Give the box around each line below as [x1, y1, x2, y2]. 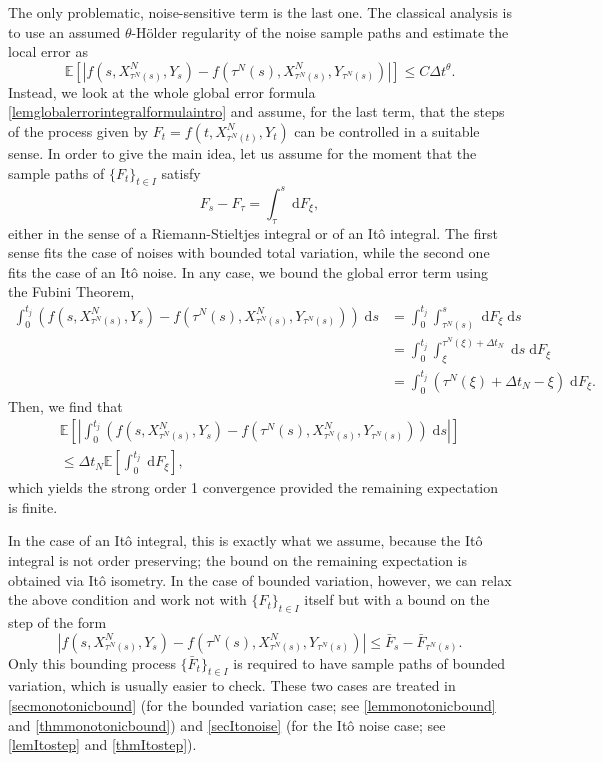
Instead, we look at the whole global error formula [8, 81, 316, 102]
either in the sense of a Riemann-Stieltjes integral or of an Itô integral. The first [8, 222, 498, 243]
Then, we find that [8, 395, 123, 416]
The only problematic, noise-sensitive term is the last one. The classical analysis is [8, 2, 512, 22]
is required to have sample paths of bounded [233, 652, 506, 673]
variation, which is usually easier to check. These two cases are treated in [8, 675, 456, 696]
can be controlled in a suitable [294, 120, 480, 141]
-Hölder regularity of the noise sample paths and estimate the [131, 21, 509, 42]
